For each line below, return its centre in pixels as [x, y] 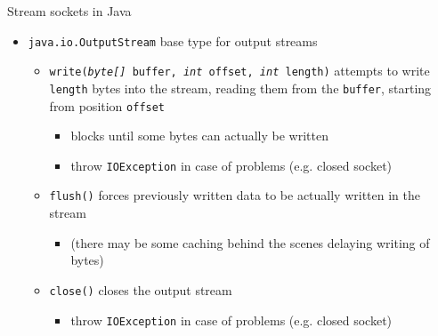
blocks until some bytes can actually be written [199, 136]
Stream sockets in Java [69, 11]
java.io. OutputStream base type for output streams [173, 40]
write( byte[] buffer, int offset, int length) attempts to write [239, 71]
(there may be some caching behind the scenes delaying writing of [250, 242]
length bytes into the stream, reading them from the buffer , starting [240, 88]
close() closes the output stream [141, 289]
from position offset [107, 105]
